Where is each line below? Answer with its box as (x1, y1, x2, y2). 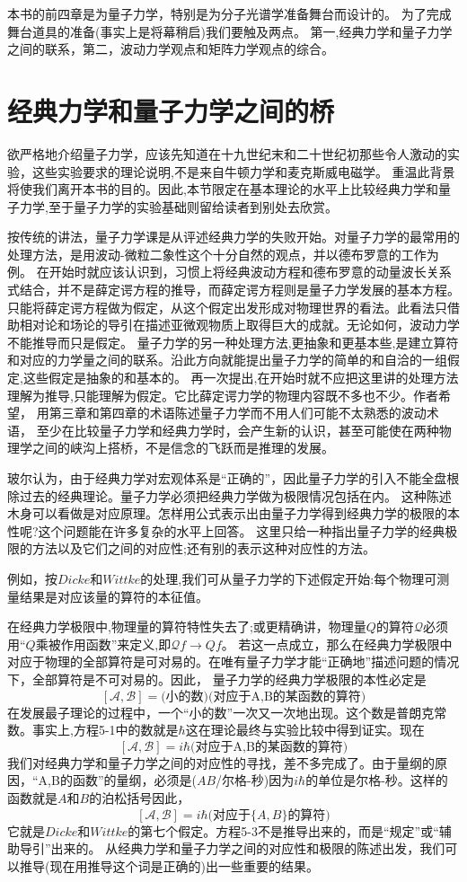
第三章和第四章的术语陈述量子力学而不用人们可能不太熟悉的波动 (48, 403, 427, 422)
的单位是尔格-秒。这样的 (305, 771, 448, 789)
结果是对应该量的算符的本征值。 (19, 587, 208, 605)
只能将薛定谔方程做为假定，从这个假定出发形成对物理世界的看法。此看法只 (7, 297, 447, 316)
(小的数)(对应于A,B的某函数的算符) (161, 690, 366, 703)
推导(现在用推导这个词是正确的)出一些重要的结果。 (19, 856, 319, 875)
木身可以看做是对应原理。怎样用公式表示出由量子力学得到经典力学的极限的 (7, 504, 447, 523)
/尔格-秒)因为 (216, 771, 295, 789)
